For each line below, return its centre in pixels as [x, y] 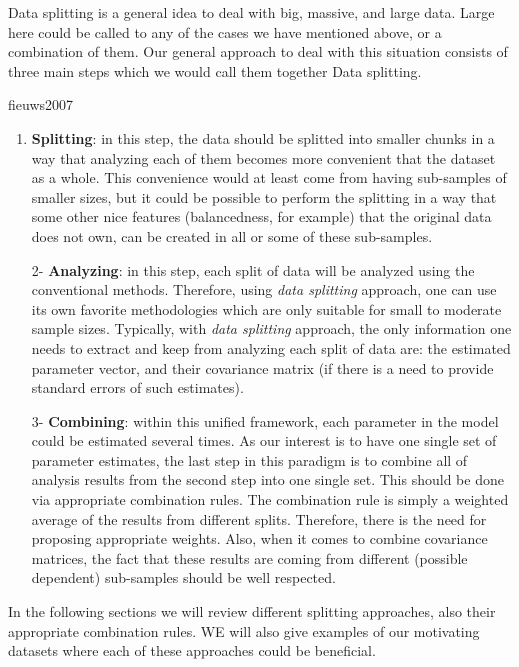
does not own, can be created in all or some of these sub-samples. [232, 235]
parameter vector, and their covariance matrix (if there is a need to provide [262, 367]
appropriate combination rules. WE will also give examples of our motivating [244, 630]
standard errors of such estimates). [137, 387]
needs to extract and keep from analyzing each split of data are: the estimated [271, 347]
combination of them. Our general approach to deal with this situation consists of [258, 51]
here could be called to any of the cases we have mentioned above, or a [225, 31]
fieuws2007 [41, 104]
